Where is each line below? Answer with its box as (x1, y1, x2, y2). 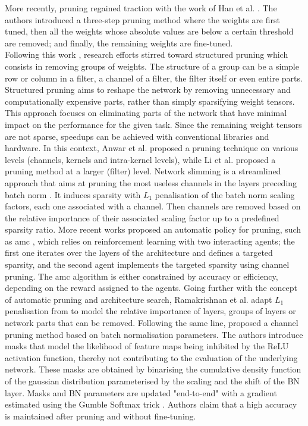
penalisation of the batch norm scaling (155, 188, 295, 201)
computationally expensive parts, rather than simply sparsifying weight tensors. (5, 95, 295, 107)
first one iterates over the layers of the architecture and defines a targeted (5, 246, 273, 259)
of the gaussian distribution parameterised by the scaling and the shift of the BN (5, 375, 300, 387)
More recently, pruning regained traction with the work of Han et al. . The (5, 2, 277, 14)
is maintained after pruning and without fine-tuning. (5, 409, 196, 422)
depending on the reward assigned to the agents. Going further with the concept (5, 281, 298, 294)
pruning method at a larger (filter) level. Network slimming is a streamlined (5, 165, 281, 177)
